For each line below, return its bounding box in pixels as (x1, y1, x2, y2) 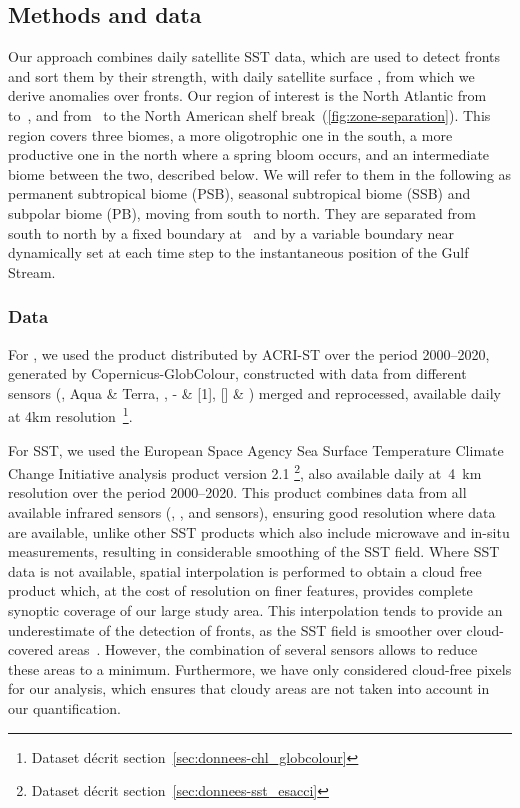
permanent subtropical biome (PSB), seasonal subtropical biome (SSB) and (8, 183, 471, 204)
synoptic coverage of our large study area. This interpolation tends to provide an (8, 599, 503, 620)
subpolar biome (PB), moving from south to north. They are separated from (8, 202, 476, 223)
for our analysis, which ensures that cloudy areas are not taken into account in (8, 678, 490, 699)
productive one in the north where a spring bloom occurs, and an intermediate (8, 144, 490, 165)
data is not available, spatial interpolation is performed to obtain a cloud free (8, 560, 482, 581)
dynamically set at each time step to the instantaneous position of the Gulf (8, 242, 469, 263)
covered (8, 639, 54, 660)
